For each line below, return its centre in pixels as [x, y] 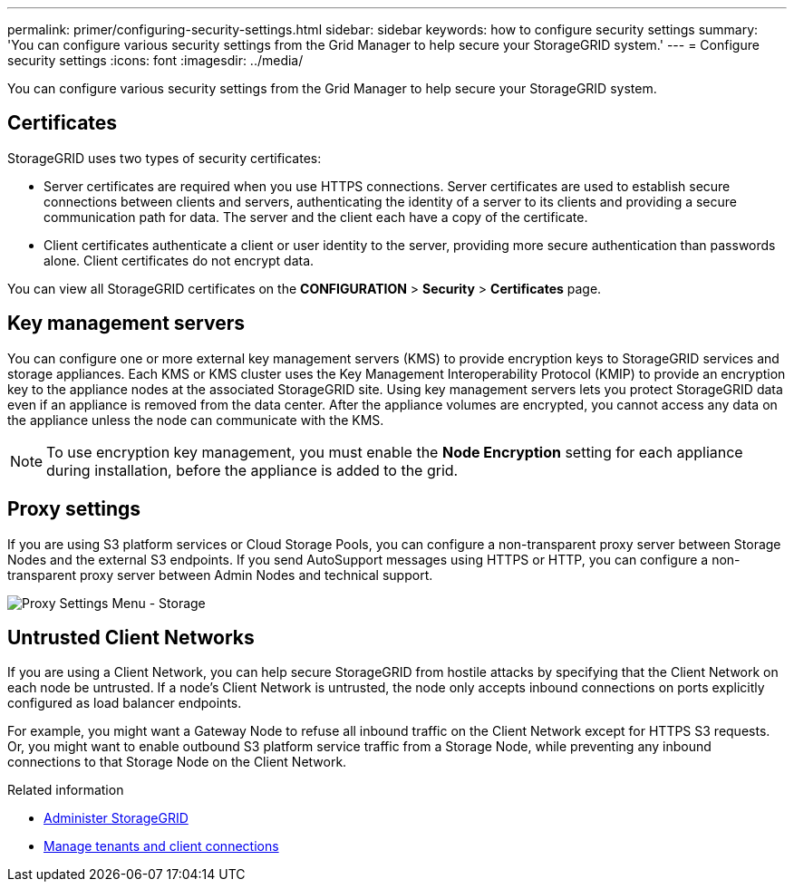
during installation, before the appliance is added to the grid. [252, 470]
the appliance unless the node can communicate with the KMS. [196, 420]
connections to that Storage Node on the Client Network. [177, 762]
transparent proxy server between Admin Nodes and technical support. [220, 575]
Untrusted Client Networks [131, 637]
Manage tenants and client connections [161, 846]
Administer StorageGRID [116, 818]
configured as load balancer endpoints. [125, 703]
